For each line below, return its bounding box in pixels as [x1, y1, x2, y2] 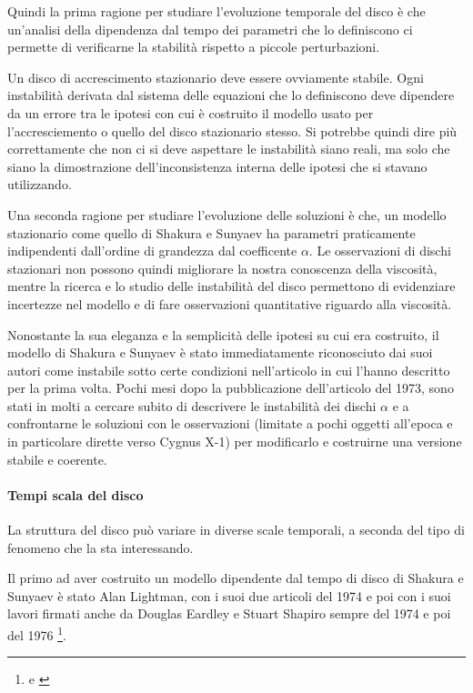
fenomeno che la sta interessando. [7, 537, 194, 557]
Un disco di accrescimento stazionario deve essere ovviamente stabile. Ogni [7, 67, 424, 86]
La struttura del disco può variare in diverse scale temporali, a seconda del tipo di [7, 520, 465, 539]
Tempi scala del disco [7, 485, 144, 504]
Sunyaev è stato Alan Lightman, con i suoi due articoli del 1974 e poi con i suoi [7, 586, 451, 605]
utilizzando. [7, 175, 72, 194]
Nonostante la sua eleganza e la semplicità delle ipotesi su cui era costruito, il [7, 325, 439, 344]
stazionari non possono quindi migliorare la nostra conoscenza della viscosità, [7, 258, 438, 277]
